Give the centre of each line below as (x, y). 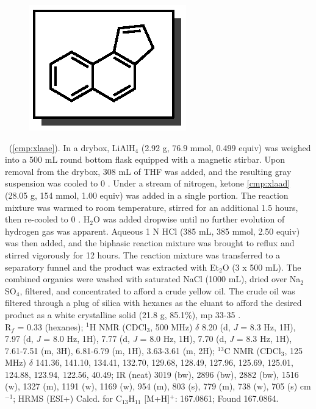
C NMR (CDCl (253, 350)
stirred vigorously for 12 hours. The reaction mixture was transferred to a (143, 254)
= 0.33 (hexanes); (50, 326)
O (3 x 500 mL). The (262, 267)
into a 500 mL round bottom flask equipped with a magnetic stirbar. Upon (145, 159)
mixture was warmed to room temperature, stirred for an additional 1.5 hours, (152, 207)
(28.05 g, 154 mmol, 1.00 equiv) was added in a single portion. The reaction (147, 195)
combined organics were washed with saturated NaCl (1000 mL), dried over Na (153, 279)
